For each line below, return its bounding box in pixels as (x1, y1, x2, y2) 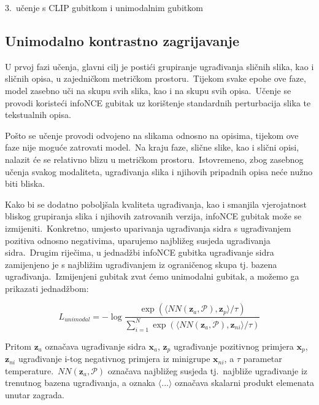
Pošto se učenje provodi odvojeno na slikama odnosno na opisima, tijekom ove (5, 128, 299, 141)
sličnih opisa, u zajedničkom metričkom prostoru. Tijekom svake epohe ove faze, (5, 72, 306, 85)
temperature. (5, 364, 54, 377)
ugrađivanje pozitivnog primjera (173, 339, 294, 352)
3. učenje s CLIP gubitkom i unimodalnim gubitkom (5, 1, 203, 14)
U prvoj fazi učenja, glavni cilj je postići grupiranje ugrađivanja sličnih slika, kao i (5, 60, 314, 73)
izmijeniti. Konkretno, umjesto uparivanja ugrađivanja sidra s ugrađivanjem (5, 221, 291, 234)
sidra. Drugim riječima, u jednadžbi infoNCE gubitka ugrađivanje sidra (5, 246, 274, 259)
